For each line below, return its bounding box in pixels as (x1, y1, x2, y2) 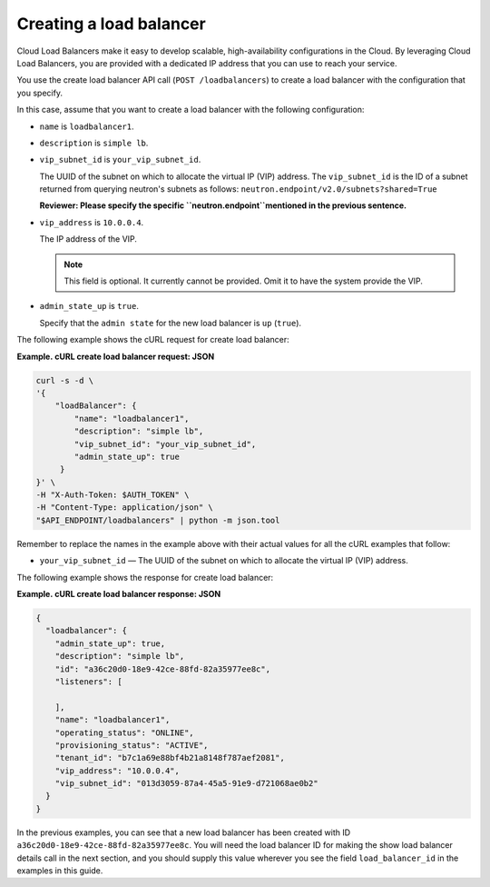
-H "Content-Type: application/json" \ (35, 503, 213, 513)
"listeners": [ (54, 676, 122, 686)
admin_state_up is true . (39, 301, 140, 312)
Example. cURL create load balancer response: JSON (16, 589, 221, 600)
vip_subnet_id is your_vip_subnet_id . (39, 154, 201, 165)
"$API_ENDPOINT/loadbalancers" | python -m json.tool (35, 514, 280, 525)
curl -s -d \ (35, 375, 94, 385)
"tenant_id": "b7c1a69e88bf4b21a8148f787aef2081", (54, 752, 285, 763)
